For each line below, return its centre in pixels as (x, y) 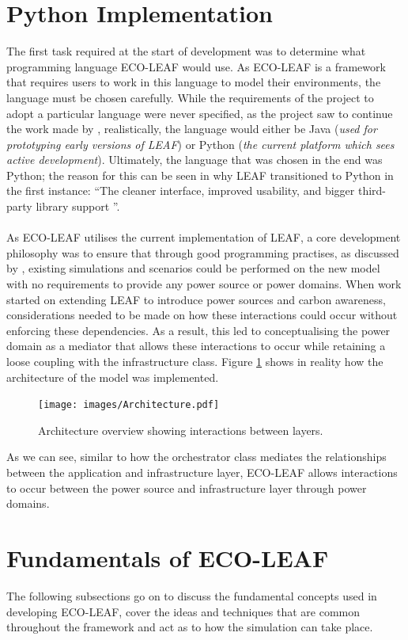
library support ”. (78, 206)
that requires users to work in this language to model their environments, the (194, 82)
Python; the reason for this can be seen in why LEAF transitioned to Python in (200, 175)
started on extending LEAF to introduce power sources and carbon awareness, (196, 299)
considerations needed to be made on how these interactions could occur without (202, 315)
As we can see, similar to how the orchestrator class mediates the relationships (196, 457)
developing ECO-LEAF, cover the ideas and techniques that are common (183, 611)
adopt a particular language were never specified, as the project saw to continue (200, 113)
